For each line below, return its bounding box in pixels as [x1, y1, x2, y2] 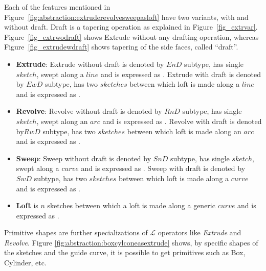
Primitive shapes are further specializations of [4, 227, 148, 238]
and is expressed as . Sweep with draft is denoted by [81, 163, 246, 174]
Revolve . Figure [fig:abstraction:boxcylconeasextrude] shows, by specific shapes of [4, 237, 258, 248]
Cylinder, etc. [4, 257, 47, 268]
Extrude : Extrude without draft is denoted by [16, 58, 164, 69]
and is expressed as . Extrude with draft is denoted [100, 68, 261, 79]
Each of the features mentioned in [4, 2, 110, 12]
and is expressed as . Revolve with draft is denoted [102, 115, 262, 126]
